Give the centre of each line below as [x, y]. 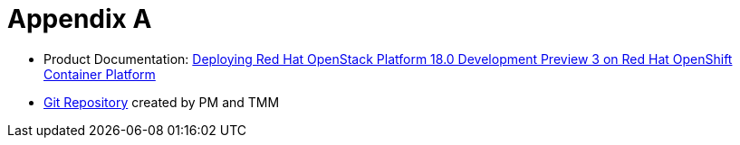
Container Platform [100, 74]
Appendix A [80, 19]
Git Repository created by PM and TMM [162, 102]
